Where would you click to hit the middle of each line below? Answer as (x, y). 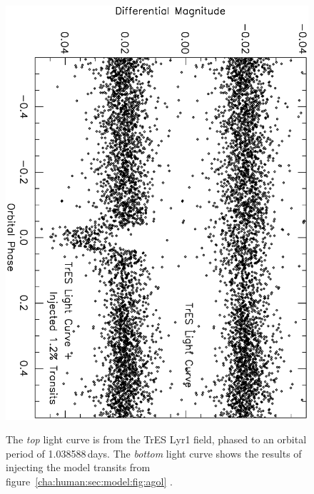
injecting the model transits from (78, 467)
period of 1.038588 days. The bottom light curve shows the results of (154, 453)
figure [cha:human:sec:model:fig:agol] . (89, 482)
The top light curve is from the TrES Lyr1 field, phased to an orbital (156, 439)
